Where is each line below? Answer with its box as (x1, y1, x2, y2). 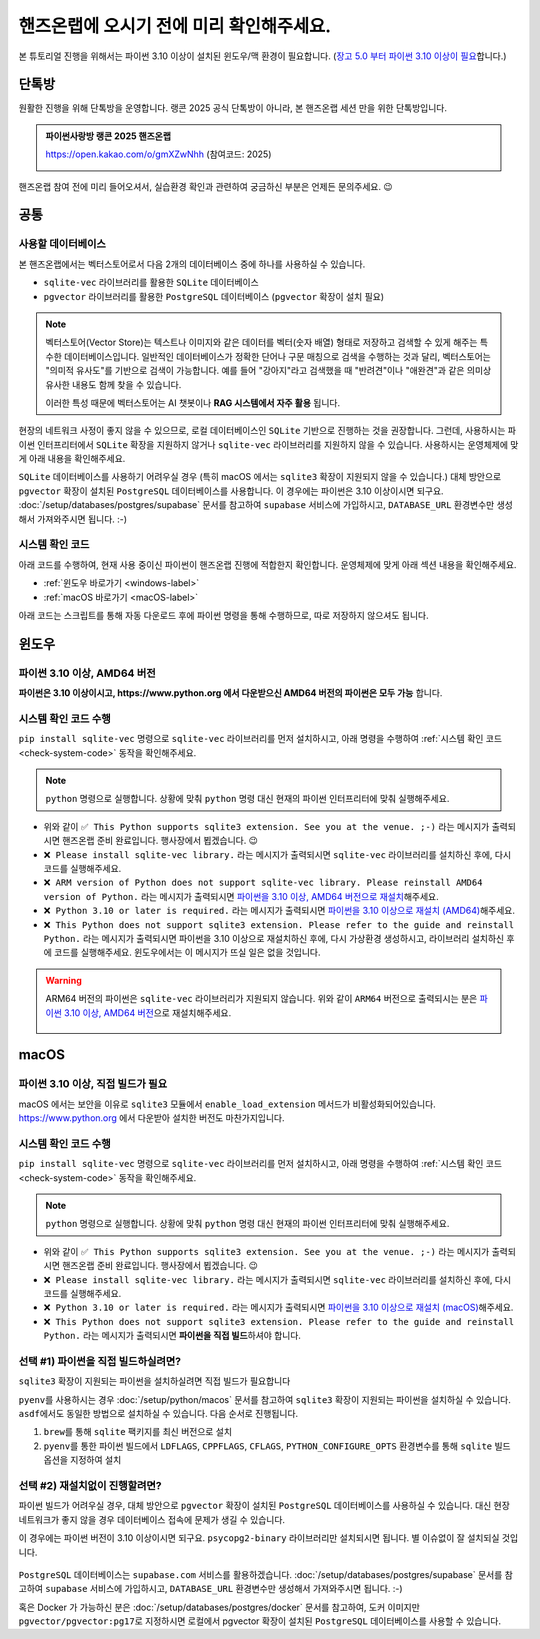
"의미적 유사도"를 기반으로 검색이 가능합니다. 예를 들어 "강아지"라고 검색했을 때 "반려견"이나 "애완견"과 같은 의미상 (45, 365, 492, 377)
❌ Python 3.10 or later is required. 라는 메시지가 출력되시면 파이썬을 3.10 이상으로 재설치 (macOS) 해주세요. (43, 1301, 514, 1314)
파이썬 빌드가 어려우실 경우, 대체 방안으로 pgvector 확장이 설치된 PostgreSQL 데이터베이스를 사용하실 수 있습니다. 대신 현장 (18, 1500, 510, 1512)
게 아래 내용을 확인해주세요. (18, 453, 126, 465)
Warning (45, 974, 82, 986)
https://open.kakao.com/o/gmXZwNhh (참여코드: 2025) (45, 148, 272, 160)
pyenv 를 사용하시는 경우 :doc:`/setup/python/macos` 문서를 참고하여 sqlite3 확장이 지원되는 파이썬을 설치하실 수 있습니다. (18, 1393, 512, 1405)
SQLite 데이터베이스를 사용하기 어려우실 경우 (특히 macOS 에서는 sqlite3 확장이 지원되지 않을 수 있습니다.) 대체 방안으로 (18, 471, 502, 483)
